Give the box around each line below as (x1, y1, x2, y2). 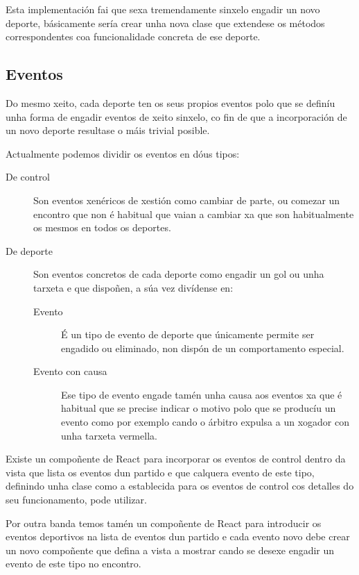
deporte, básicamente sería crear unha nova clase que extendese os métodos (6, 15, 325, 30)
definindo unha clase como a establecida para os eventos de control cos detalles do (6, 478, 354, 493)
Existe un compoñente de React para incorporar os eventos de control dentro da (6, 451, 346, 466)
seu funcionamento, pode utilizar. (6, 492, 147, 507)
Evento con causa (33, 364, 107, 378)
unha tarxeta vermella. (61, 428, 157, 442)
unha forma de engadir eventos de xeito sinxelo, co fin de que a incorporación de (6, 109, 347, 124)
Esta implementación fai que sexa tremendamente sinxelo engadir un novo (6, 2, 320, 16)
